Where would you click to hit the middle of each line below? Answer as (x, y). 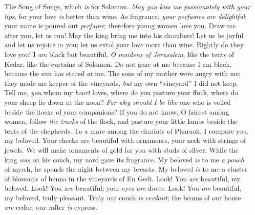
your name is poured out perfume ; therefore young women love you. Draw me (120, 26)
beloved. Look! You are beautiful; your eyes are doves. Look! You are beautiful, (123, 188)
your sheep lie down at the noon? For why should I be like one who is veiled (118, 102)
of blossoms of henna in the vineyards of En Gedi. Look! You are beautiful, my (123, 178)
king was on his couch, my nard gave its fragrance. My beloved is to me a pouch (124, 159)
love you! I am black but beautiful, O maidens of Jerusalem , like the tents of (119, 54)
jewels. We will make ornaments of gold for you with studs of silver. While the (122, 149)
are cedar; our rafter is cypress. (51, 207)
